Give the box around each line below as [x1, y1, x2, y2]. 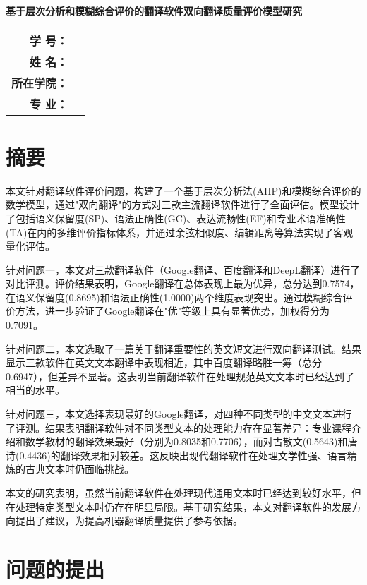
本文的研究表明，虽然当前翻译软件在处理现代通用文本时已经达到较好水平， [6, 486, 351, 500]
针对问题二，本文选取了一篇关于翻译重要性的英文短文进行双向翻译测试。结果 [6, 341, 361, 356]
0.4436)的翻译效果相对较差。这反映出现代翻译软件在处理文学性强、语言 [19, 447, 347, 462]
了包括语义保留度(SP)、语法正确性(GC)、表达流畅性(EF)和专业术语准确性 [6, 210, 346, 225]
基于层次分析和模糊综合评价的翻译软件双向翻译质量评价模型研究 [6, 4, 302, 18]
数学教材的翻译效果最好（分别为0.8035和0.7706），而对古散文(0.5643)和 [25, 434, 348, 449]
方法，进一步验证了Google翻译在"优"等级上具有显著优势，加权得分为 [15, 303, 330, 318]
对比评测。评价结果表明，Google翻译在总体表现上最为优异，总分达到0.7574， [6, 276, 360, 291]
